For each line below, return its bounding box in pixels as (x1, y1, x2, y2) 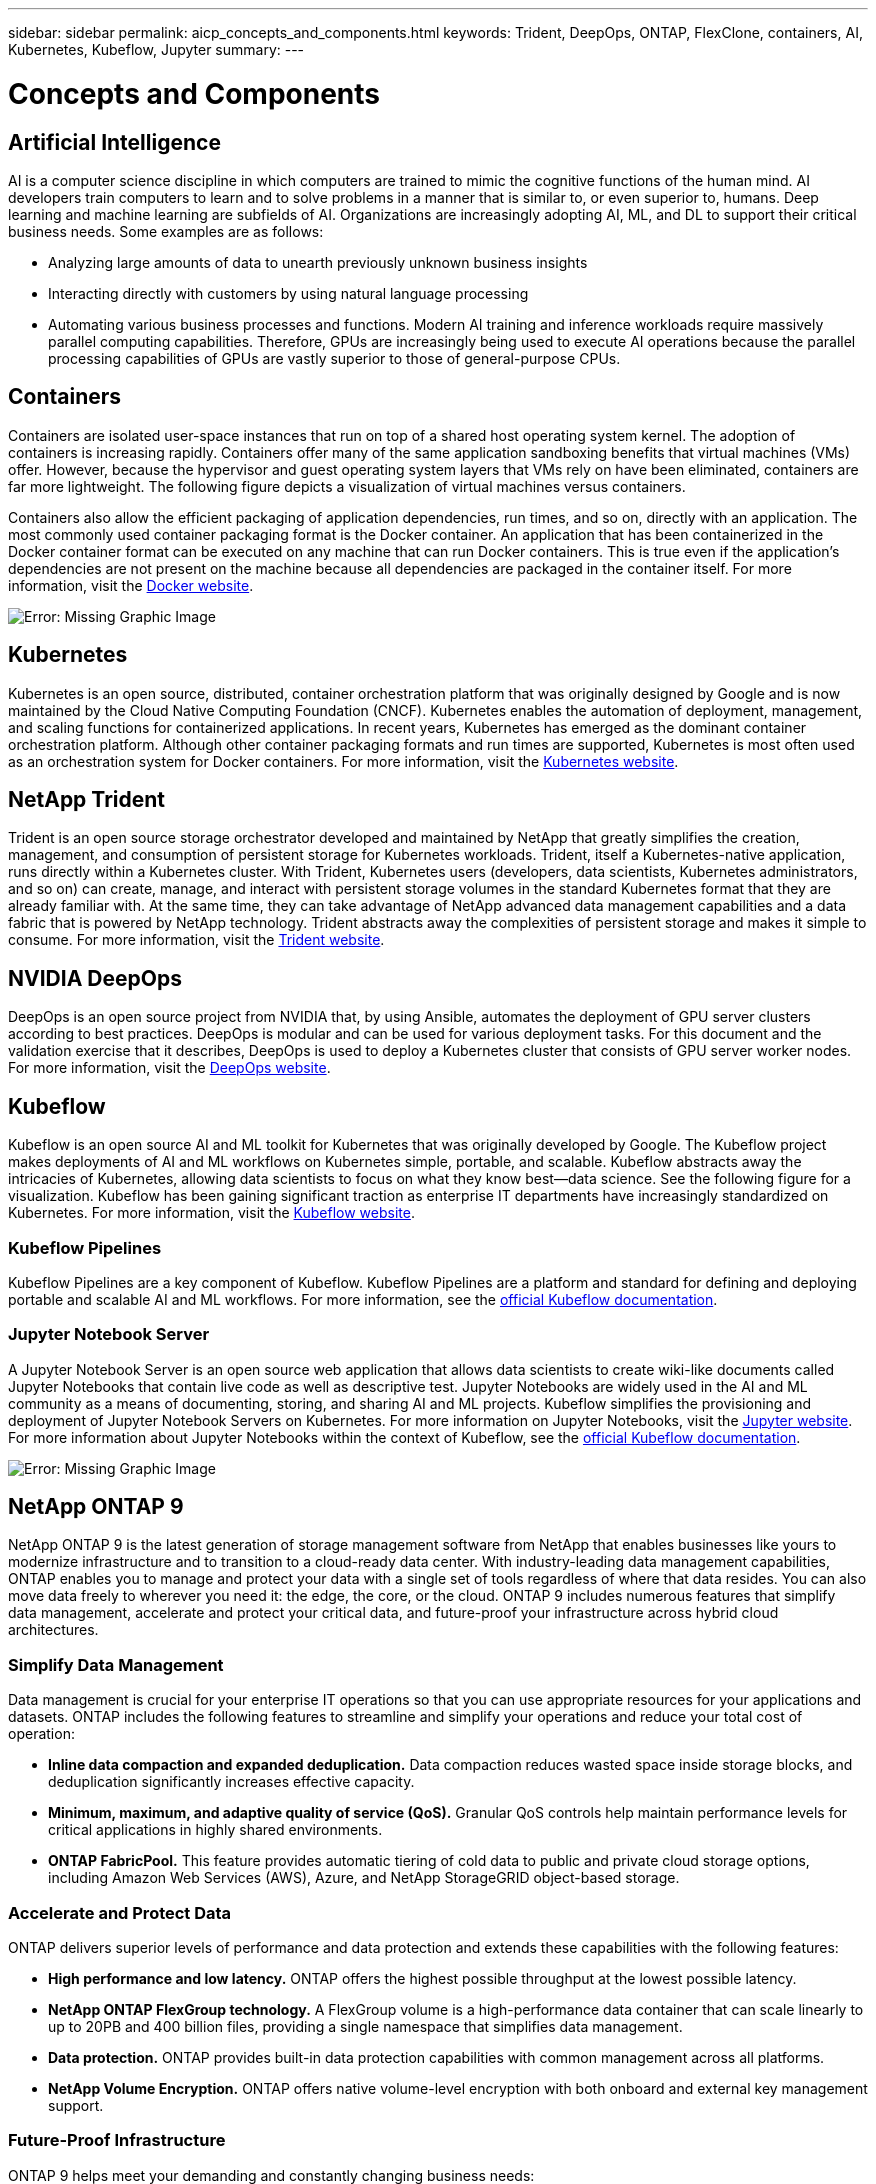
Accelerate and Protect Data (8, 1902, 232, 1923)
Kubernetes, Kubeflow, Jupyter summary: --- (8, 41, 305, 58)
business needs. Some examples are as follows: (8, 222, 324, 240)
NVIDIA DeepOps (8, 965, 182, 991)
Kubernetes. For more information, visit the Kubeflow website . (8, 1204, 415, 1222)
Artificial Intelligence (8, 129, 221, 155)
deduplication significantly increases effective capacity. (48, 1773, 415, 1791)
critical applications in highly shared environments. (48, 1821, 383, 1839)
